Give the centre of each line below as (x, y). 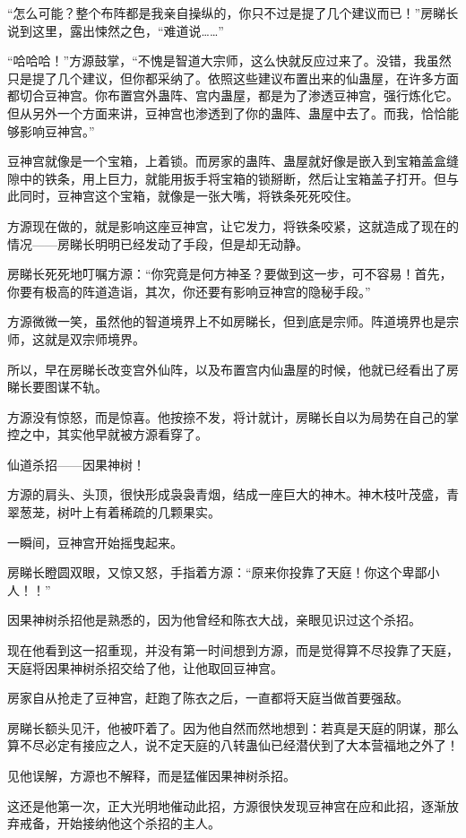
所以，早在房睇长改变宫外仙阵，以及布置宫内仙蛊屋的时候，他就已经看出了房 (233, 369)
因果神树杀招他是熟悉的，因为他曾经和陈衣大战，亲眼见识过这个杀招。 (214, 620)
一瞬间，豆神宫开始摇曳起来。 (95, 542)
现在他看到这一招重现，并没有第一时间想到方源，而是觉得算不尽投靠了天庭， (233, 650)
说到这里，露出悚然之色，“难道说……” (116, 30)
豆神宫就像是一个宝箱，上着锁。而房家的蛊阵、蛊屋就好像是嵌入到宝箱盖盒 (227, 161)
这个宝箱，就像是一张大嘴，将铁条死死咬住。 (226, 196)
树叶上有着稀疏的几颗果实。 (138, 512)
